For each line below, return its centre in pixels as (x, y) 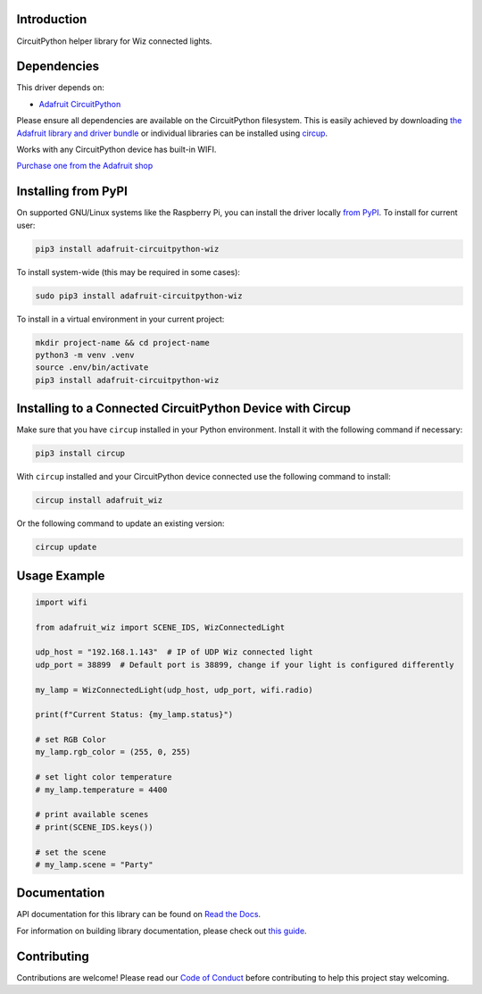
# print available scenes (92, 814)
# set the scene (71, 852)
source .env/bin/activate (92, 368)
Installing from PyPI (72, 192)
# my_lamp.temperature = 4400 (101, 789)
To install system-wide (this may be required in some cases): (129, 271)
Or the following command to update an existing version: (120, 523)
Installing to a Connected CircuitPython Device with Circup (184, 409)
